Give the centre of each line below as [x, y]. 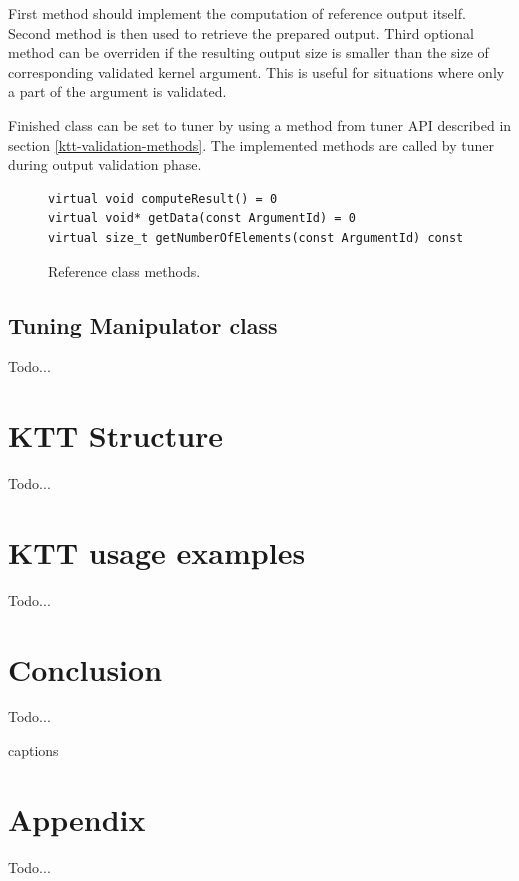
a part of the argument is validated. [117, 91]
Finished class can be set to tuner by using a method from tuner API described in [260, 124]
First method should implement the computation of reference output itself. [237, 13]
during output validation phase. [105, 164]
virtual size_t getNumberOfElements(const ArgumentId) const [256, 237]
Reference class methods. [124, 270]
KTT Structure [116, 435]
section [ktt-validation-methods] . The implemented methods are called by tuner [251, 144]
